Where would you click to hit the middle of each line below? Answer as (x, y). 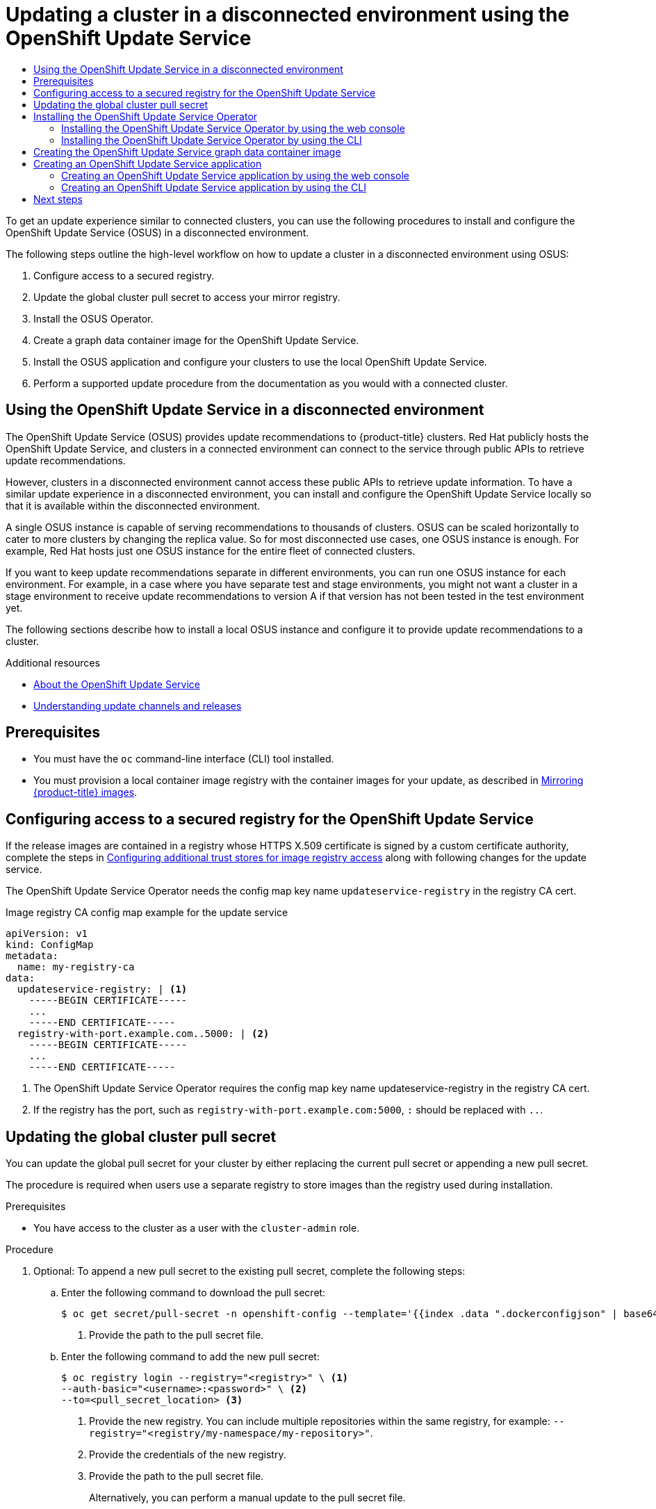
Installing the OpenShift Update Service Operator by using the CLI (212, 140)
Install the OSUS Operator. (93, 318)
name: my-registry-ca (76, 967)
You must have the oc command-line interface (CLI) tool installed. (184, 759)
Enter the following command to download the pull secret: (194, 1293)
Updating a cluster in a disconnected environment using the (288, 15)
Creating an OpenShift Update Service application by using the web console (235, 175)
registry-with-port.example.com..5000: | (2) (143, 1034)
